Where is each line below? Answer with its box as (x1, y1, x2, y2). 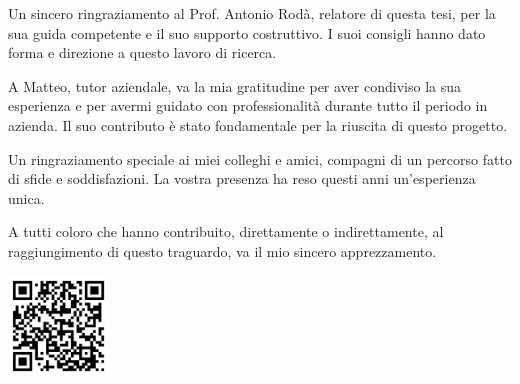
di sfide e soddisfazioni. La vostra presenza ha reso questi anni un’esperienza (8, 168, 476, 189)
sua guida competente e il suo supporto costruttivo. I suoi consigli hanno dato (8, 22, 486, 43)
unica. (8, 187, 45, 208)
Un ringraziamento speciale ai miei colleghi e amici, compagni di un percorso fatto (8, 148, 512, 169)
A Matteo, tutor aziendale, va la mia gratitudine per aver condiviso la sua (8, 75, 461, 96)
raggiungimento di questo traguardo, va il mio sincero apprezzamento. (8, 240, 437, 261)
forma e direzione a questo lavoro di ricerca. (8, 42, 277, 63)
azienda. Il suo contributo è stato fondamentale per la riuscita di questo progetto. (8, 114, 508, 135)
